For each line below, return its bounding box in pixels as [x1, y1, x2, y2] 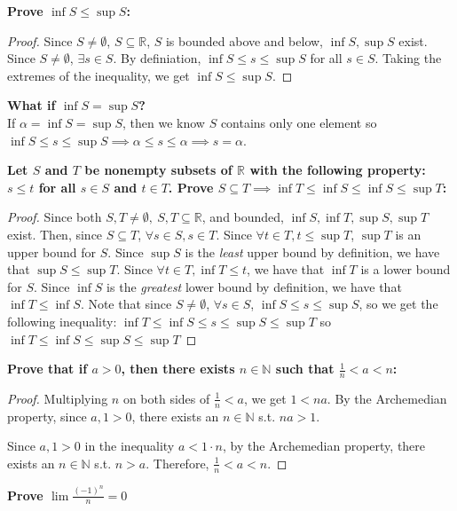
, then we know [122, 113, 205, 131]
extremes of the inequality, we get [7, 66, 190, 84]
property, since [7, 406, 87, 425]
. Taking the [374, 49, 442, 67]
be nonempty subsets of [84, 161, 232, 179]
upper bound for [7, 242, 97, 261]
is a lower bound [360, 260, 451, 279]
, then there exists [121, 359, 235, 378]
